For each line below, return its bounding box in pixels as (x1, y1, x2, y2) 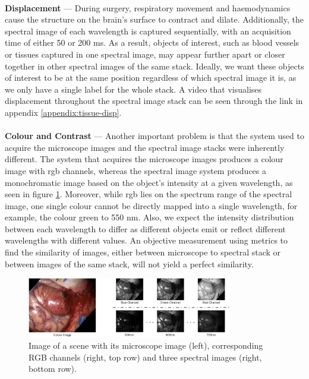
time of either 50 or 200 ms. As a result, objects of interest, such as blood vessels (5, 36, 299, 49)
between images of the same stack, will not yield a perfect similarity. (5, 257, 254, 270)
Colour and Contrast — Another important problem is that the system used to (5, 130, 304, 142)
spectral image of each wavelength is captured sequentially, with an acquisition (5, 24, 291, 37)
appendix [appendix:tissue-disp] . (5, 106, 122, 118)
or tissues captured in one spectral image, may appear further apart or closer (5, 48, 285, 60)
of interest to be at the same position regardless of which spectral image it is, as (5, 71, 297, 84)
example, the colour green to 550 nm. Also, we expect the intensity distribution (5, 211, 294, 223)
